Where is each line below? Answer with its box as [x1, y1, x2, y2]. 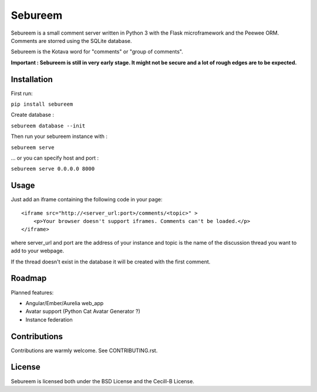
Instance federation [25, 316, 73, 323]
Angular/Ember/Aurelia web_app [25, 299, 104, 306]
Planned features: [11, 289, 54, 296]
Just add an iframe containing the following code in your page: [11, 196, 163, 203]
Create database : [11, 111, 55, 119]
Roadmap [11, 273, 47, 283]
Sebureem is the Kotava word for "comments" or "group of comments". [11, 48, 183, 55]
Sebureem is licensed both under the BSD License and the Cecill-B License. [11, 377, 195, 384]
